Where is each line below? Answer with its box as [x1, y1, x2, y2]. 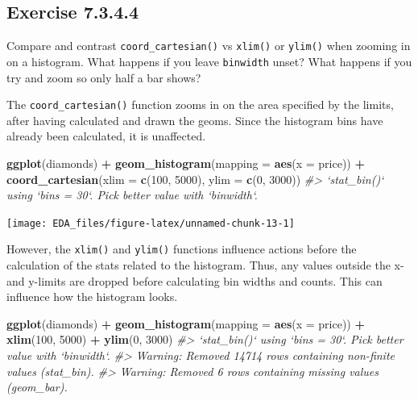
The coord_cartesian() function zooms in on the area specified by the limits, [6, 96, 394, 113]
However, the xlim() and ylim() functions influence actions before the [6, 240, 357, 257]
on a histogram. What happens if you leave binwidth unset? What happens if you [6, 52, 412, 69]
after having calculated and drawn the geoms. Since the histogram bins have [6, 111, 383, 128]
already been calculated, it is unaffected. [6, 127, 206, 144]
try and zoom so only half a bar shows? [6, 69, 201, 86]
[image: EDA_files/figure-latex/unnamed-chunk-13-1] [6, 217, 295, 229]
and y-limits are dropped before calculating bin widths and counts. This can [6, 272, 383, 289]
